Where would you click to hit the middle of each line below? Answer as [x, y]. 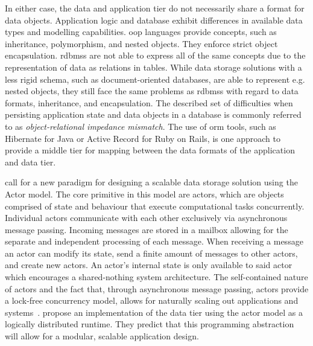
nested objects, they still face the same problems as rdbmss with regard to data [152, 91]
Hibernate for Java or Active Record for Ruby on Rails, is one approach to [143, 138]
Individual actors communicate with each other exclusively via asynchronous [146, 218]
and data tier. [30, 162]
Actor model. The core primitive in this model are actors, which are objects [144, 194]
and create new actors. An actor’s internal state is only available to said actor [149, 265]
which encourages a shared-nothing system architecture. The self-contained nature [156, 277]
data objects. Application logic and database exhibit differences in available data [154, 20]
